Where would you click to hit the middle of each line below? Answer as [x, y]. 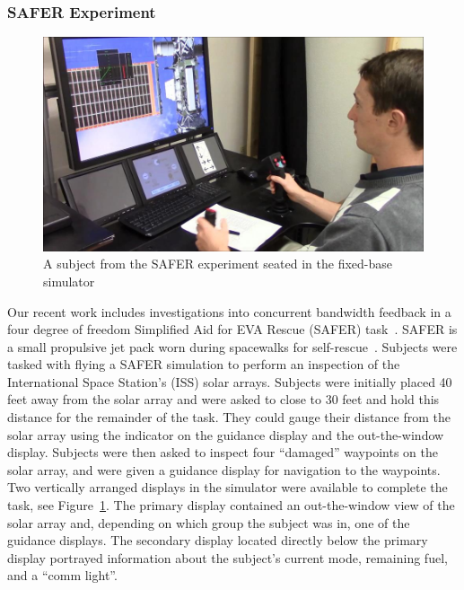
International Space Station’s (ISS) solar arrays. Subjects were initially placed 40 [230, 381]
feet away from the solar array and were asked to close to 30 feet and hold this [223, 399]
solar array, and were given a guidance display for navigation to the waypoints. [224, 469]
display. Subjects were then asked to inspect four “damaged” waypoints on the [223, 452]
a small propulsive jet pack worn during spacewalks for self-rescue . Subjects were [232, 346]
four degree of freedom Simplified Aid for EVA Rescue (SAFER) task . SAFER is [232, 329]
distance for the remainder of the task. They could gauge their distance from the [229, 417]
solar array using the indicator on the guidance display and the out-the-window [226, 434]
